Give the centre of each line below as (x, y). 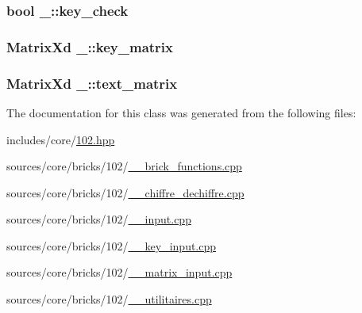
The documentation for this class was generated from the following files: (181, 112)
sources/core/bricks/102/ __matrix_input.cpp (119, 272)
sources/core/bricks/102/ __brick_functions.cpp (124, 166)
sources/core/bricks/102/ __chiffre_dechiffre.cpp (125, 192)
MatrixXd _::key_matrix (90, 46)
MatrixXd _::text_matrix (92, 83)
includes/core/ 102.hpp (61, 139)
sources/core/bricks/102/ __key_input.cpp (112, 245)
